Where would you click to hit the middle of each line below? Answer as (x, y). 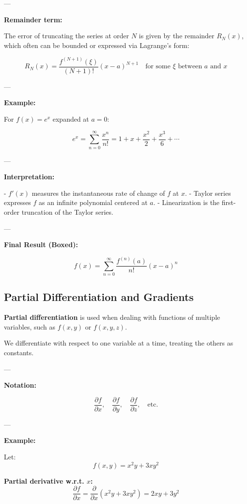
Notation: (20, 385)
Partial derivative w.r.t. (44, 480)
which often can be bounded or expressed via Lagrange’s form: (97, 45)
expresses (17, 202)
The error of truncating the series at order (67, 36)
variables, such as (30, 326)
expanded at (71, 119)
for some (158, 67)
